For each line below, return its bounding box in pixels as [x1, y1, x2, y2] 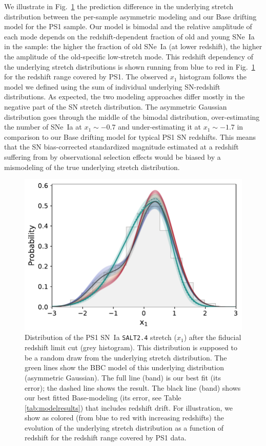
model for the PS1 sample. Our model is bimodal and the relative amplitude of [4, 21, 252, 32]
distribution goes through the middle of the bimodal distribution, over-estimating [4, 111, 260, 122]
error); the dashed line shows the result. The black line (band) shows [25, 382, 241, 393]
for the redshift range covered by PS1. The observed [4, 71, 168, 82]
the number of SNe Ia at [4, 121, 82, 132]
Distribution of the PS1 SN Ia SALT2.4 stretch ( [25, 332, 177, 343]
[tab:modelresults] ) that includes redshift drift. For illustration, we [25, 402, 233, 413]
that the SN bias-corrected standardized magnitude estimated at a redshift [4, 141, 239, 152]
